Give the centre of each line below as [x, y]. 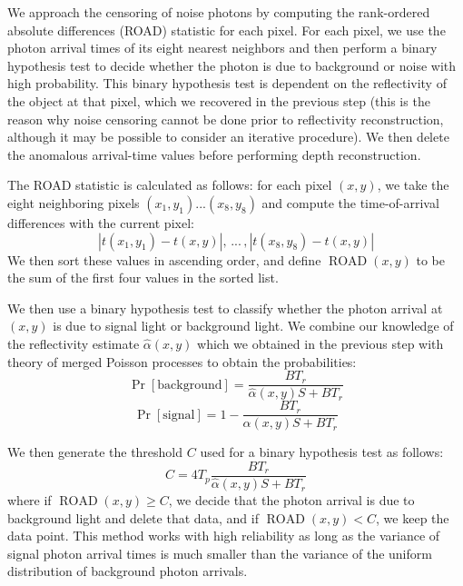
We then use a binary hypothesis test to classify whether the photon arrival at [225, 308]
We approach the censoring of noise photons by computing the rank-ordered [219, 12]
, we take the [413, 185]
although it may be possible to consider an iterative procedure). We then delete [228, 137]
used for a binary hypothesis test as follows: [322, 452]
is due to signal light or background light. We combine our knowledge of [253, 326]
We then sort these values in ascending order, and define [164, 259]
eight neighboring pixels [74, 202]
